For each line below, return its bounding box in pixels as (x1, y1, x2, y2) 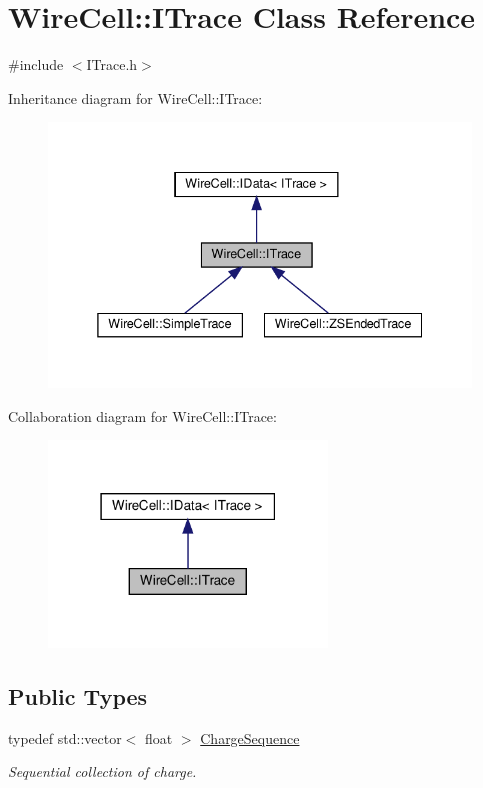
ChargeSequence (200, 727, 300, 748)
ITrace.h (86, 54, 138, 75)
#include (8, 54, 64, 75)
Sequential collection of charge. (8, 761, 197, 782)
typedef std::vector (8, 727, 122, 748)
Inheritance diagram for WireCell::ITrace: (8, 87, 263, 108)
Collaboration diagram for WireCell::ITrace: (8, 405, 277, 426)
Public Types (8, 681, 148, 712)
